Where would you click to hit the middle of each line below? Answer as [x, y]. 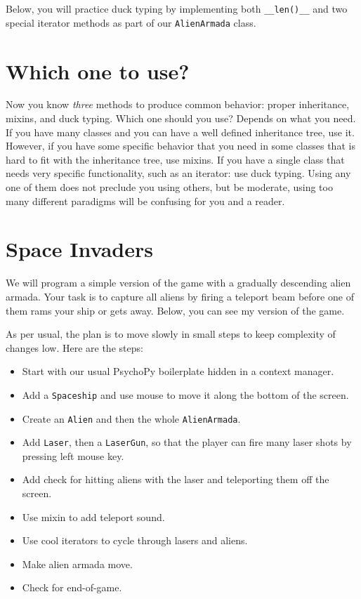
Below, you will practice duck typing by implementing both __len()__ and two [177, 8]
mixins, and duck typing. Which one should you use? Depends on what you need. [181, 118]
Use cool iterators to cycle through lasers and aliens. [135, 540]
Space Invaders [79, 249]
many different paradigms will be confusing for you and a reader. [145, 200]
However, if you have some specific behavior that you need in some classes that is [180, 146]
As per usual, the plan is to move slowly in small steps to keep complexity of [171, 334]
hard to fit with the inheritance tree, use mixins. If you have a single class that [175, 159]
